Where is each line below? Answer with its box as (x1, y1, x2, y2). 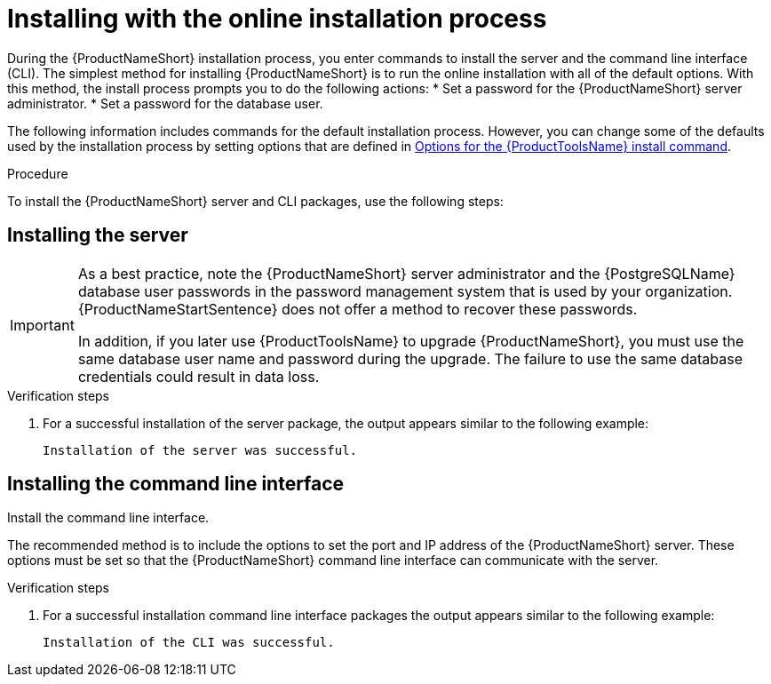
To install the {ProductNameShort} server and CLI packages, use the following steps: (7, 193, 504, 209)
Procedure (7, 165, 68, 181)
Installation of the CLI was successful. (43, 635, 335, 650)
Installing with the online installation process (7, 4, 547, 34)
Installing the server (7, 224, 188, 247)
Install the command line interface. (7, 510, 210, 526)
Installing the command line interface (7, 473, 345, 496)
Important (10, 315, 75, 334)
